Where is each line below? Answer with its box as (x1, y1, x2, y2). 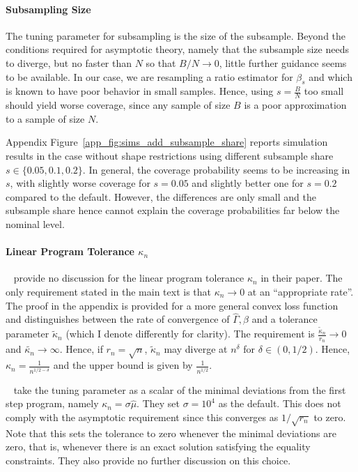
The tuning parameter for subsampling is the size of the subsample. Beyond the (6, 28, 346, 43)
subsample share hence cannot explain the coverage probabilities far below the (6, 203, 340, 218)
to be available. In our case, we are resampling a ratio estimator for (6, 69, 293, 84)
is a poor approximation (244, 98, 347, 112)
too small (304, 84, 344, 98)
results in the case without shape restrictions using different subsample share (6, 148, 334, 162)
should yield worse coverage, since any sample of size (6, 98, 231, 112)
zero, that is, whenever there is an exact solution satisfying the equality (6, 439, 311, 454)
